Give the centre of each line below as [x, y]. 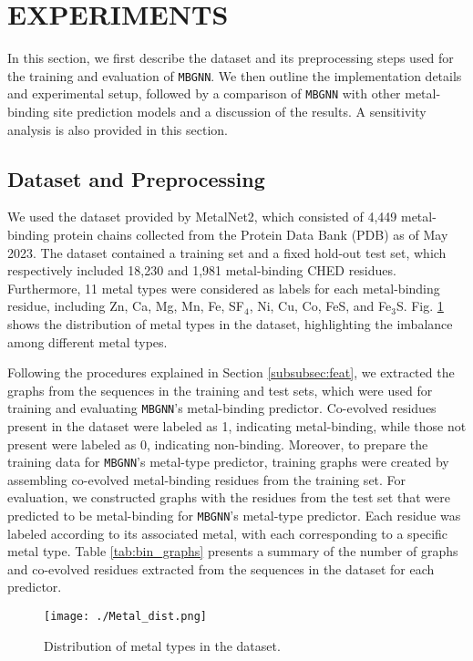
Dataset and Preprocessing [136, 178]
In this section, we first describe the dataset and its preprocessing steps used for [231, 58]
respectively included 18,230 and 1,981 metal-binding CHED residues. [202, 270]
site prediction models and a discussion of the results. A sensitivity [240, 112]
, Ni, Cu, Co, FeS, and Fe [320, 306]
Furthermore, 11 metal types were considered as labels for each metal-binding [224, 288]
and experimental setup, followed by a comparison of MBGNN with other [204, 93]
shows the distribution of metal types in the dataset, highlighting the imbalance [230, 323]
